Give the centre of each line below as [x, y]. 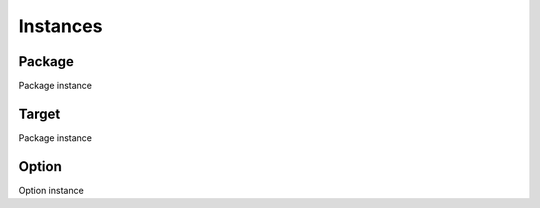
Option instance [51, 190]
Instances [60, 26]
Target [39, 113]
